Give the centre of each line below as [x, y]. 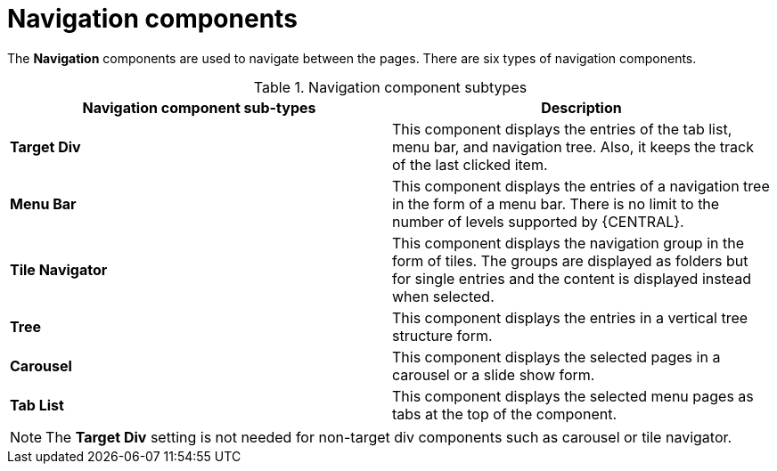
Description [581, 107]
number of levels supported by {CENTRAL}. [538, 221]
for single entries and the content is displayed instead [572, 278]
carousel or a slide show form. [494, 374]
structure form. [442, 335]
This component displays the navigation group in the [568, 243]
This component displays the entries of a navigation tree [581, 186]
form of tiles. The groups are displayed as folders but [570, 260]
